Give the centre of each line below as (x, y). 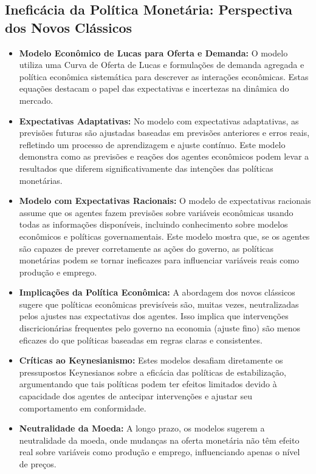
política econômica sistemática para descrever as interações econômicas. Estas (164, 76)
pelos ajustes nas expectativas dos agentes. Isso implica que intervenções (154, 316)
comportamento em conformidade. (83, 408)
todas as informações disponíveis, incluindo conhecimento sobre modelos (153, 224)
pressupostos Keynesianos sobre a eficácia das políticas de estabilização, (153, 372)
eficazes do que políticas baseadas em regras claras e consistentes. (141, 340)
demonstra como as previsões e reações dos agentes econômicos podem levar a (164, 156)
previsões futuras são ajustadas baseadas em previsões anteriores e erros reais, (164, 133)
